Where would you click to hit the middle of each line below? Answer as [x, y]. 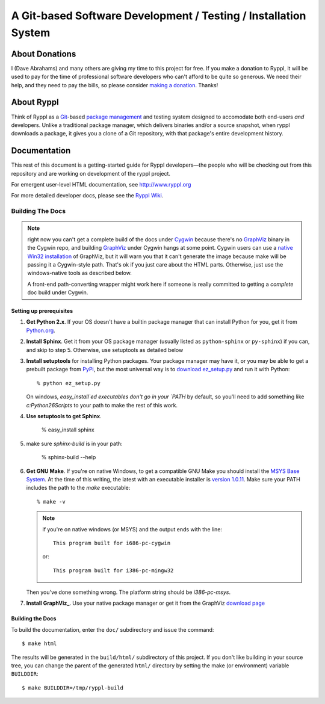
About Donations [44, 54]
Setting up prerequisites [42, 311]
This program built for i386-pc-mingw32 [113, 570]
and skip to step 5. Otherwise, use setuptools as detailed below [105, 350]
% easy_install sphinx [68, 430]
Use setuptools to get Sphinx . [64, 416]
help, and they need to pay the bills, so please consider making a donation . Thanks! [115, 85]
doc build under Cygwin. [58, 292]
